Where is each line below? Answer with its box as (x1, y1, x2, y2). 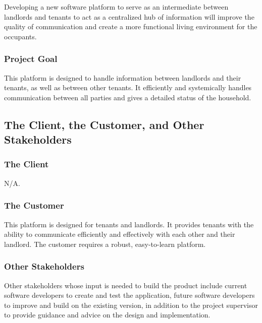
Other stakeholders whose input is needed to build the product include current (4, 280, 247, 290)
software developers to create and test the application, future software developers (4, 290, 255, 300)
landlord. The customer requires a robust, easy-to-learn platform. (4, 238, 206, 249)
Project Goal (4, 52, 58, 65)
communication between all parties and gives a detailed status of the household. (4, 92, 251, 102)
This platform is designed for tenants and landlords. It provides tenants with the (4, 219, 254, 229)
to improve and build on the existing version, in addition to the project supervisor (4, 299, 258, 310)
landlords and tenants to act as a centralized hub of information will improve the (4, 11, 254, 22)
